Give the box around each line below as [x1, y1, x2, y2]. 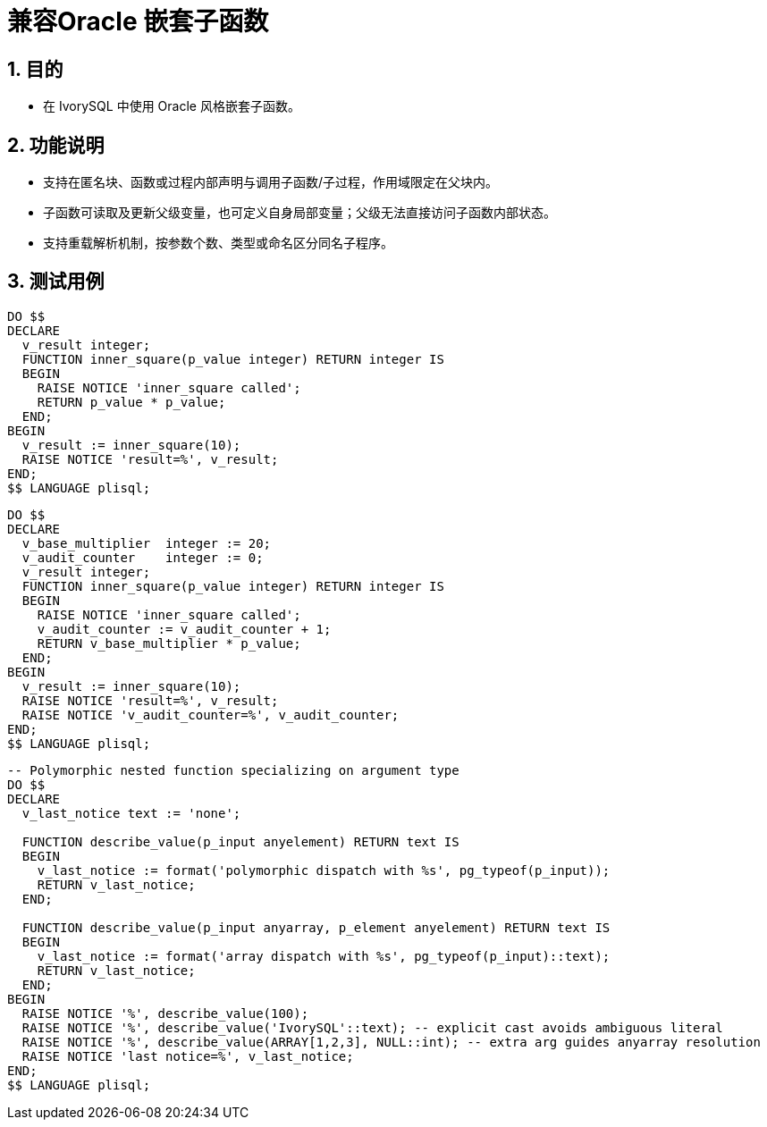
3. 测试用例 [7, 270, 105, 293]
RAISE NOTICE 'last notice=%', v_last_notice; [21, 1048, 354, 1064]
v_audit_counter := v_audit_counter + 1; [37, 621, 332, 636]
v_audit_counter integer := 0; [21, 550, 264, 565]
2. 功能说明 [7, 133, 105, 156]
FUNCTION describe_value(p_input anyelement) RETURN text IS [21, 834, 459, 849]
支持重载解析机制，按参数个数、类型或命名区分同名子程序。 [43, 235, 393, 251]
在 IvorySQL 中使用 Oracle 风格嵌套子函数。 [43, 98, 300, 114]
